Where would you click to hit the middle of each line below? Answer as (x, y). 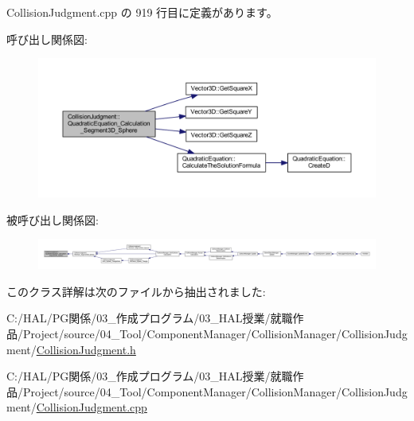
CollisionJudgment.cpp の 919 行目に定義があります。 (142, 12)
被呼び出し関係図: (53, 219)
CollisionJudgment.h (86, 349)
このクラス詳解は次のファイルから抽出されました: (136, 291)
